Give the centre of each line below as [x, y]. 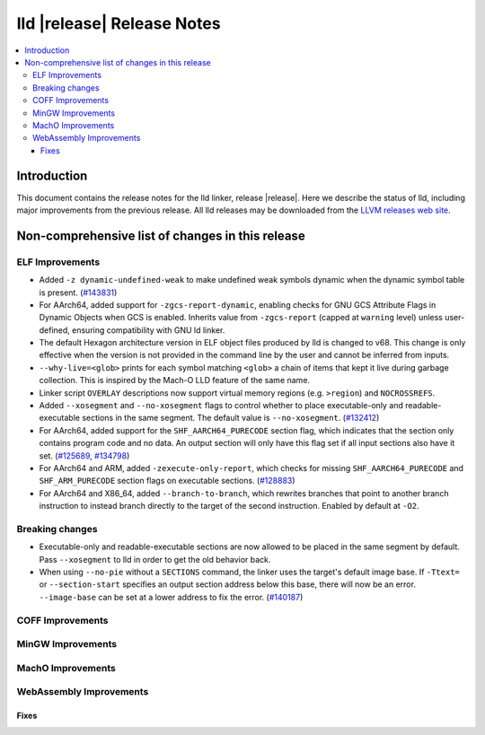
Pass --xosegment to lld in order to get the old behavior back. [155, 559]
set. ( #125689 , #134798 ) [84, 455]
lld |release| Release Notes [119, 23]
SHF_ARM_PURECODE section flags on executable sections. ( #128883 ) [167, 481]
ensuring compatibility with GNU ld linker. [149, 330]
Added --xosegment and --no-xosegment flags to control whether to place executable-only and [221, 406]
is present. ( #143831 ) [78, 293]
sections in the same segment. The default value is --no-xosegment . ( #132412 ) [231, 418]
